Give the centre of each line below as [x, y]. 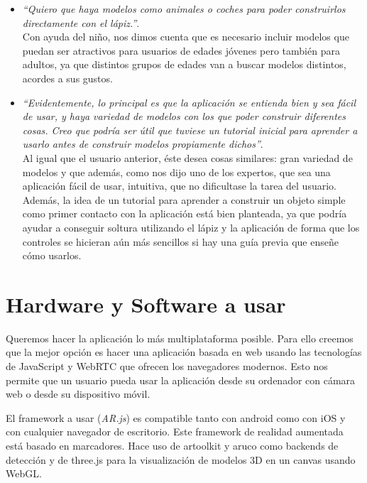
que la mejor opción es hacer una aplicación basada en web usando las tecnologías [184, 352]
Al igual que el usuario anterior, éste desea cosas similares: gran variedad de [187, 157]
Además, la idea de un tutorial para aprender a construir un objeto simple [184, 199]
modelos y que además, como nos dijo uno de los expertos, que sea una [176, 172]
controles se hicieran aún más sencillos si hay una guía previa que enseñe [180, 241]
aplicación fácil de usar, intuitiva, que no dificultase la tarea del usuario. [179, 186]
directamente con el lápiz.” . [81, 22]
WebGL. [24, 473]
